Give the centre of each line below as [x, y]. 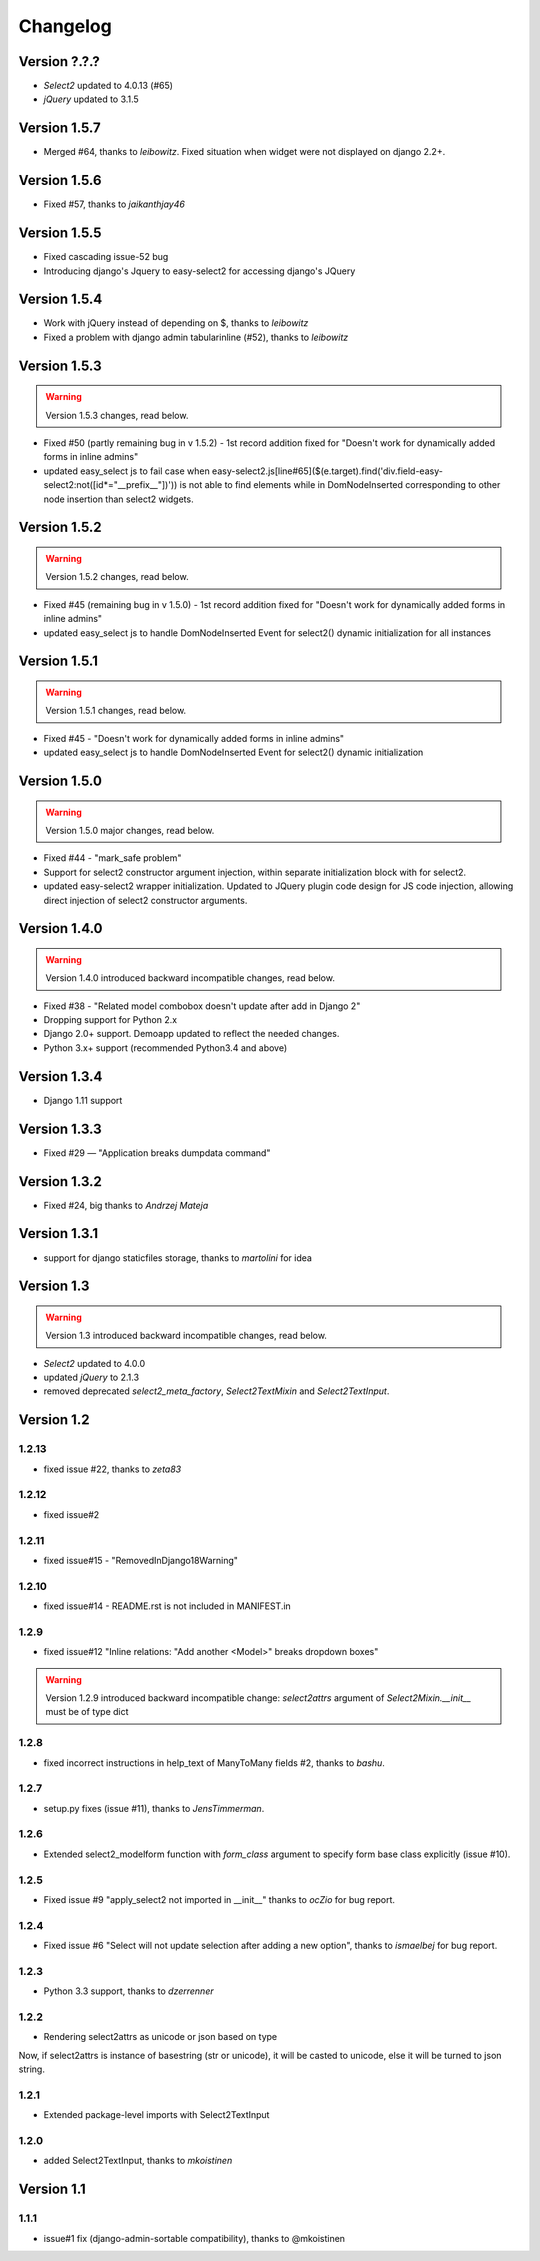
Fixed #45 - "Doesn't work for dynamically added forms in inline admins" [194, 738]
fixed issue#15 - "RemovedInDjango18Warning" [141, 1560]
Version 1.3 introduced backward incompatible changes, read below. [186, 1336]
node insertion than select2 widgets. [118, 499]
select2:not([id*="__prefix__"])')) [110, 485]
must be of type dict [87, 1712]
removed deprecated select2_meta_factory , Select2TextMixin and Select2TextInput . [216, 1391]
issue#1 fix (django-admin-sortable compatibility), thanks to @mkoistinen [194, 2238]
